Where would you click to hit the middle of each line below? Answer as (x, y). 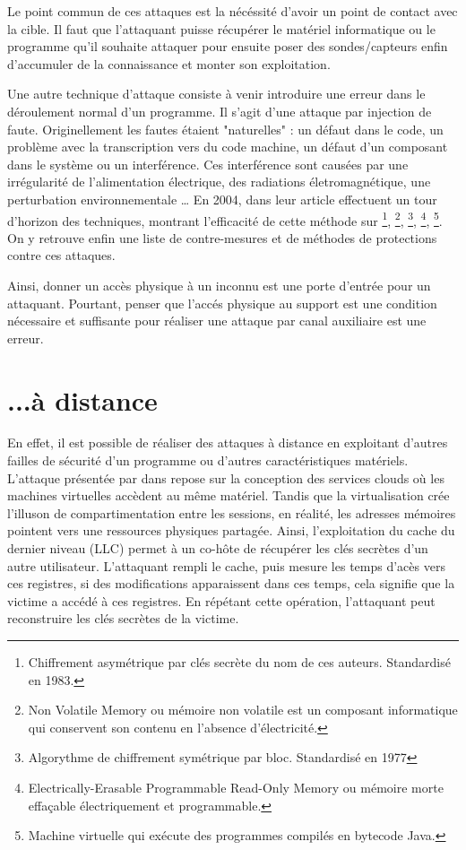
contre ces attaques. (61, 255)
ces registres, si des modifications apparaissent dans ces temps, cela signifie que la (231, 583)
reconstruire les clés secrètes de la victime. (123, 618)
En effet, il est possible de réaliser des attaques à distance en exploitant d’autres (228, 442)
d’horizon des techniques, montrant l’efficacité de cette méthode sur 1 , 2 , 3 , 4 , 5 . (225, 219)
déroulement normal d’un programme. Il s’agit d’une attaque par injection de (220, 111)
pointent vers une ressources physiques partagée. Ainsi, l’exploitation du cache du (231, 530)
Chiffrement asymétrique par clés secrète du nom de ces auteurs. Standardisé (239, 662)
